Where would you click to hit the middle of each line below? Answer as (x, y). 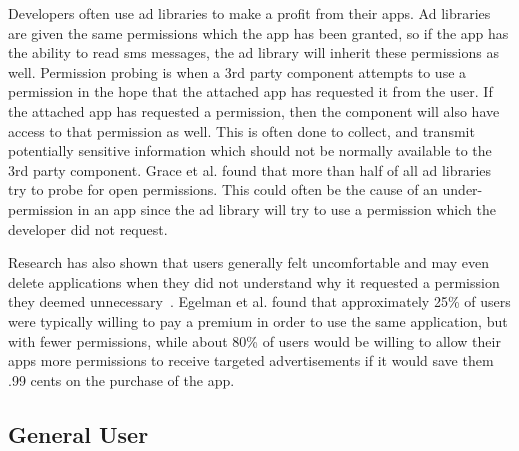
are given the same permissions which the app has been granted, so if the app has (258, 32)
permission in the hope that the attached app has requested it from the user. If (250, 91)
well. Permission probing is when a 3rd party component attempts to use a (237, 71)
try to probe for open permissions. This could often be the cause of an (223, 189)
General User (78, 433)
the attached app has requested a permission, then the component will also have (254, 110)
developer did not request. (88, 228)
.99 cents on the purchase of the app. (121, 379)
